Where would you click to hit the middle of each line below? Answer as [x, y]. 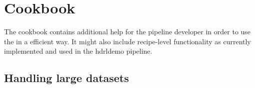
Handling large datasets [66, 78]
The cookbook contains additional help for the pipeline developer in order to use [127, 32]
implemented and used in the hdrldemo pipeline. [78, 51]
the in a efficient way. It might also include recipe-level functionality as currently [127, 41]
